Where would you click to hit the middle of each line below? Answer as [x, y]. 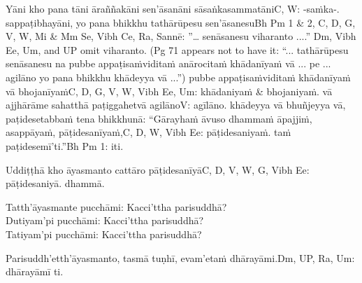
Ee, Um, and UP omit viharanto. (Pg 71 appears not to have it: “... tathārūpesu [177, 49]
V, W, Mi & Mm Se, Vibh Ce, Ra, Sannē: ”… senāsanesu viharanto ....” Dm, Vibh [181, 36]
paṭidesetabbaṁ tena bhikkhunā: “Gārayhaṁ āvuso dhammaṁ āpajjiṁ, [159, 118]
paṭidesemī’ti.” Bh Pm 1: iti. [65, 145]
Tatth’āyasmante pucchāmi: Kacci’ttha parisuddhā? [116, 206]
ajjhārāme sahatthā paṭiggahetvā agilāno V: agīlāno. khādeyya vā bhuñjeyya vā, [176, 105]
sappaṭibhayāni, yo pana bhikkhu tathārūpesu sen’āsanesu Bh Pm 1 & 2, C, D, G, [181, 22]
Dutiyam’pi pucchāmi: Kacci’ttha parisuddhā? [105, 220]
